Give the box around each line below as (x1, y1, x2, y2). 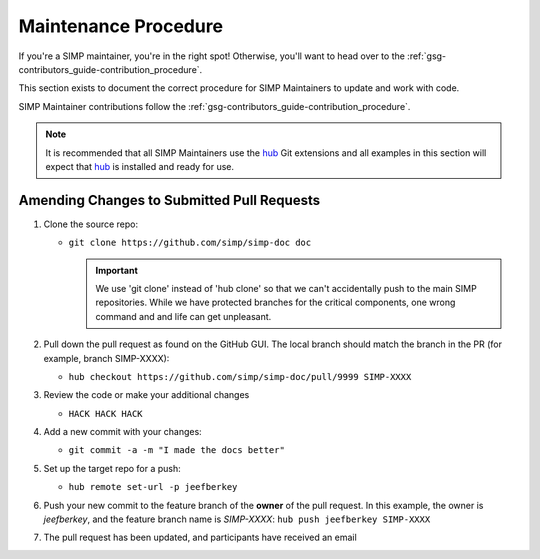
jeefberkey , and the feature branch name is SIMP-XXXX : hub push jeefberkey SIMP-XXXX (43, 513, 431, 525)
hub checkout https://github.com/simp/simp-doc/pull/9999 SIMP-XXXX (68, 371, 412, 382)
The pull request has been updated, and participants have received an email (43, 531, 357, 544)
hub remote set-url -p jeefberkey (68, 481, 238, 493)
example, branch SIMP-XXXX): (43, 352, 170, 364)
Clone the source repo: (43, 218, 139, 230)
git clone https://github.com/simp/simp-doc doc (68, 237, 312, 249)
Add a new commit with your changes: (43, 426, 202, 438)
